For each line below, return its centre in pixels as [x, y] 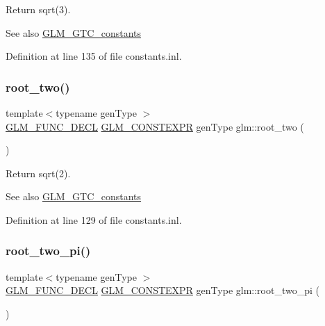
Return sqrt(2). [38, 173]
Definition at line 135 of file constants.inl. [94, 56]
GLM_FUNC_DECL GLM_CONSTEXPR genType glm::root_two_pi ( [162, 290]
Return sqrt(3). [38, 9]
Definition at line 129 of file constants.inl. [94, 219]
